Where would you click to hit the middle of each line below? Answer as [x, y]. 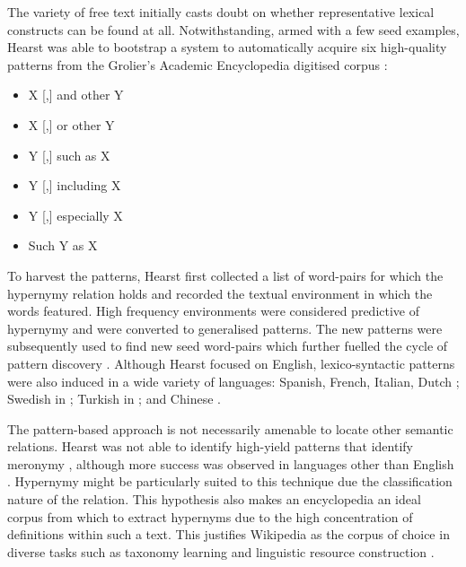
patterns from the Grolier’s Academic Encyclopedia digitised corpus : [198, 64]
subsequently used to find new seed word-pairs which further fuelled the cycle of [228, 346]
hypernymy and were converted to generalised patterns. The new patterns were [225, 328]
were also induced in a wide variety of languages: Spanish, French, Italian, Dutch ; [233, 381]
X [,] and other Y [76, 95]
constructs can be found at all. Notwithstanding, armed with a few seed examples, [233, 29]
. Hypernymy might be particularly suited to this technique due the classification [230, 481]
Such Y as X [63, 245]
